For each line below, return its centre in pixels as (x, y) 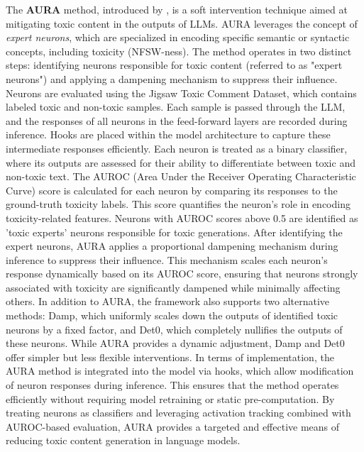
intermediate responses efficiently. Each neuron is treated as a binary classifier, (177, 148)
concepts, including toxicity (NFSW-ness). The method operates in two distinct (179, 51)
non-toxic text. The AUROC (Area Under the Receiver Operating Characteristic (181, 176)
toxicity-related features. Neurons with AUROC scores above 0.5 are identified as (182, 217)
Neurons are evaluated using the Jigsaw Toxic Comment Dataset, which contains (181, 93)
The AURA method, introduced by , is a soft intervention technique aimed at (177, 9)
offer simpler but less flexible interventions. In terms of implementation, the (170, 357)
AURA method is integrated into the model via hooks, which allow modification (180, 371)
